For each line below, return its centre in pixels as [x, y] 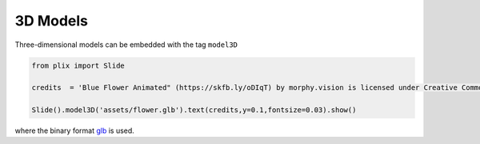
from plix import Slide [78, 65]
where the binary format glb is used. [75, 130]
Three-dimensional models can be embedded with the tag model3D [126, 45]
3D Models [51, 21]
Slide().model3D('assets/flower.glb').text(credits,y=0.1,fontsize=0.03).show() [194, 110]
